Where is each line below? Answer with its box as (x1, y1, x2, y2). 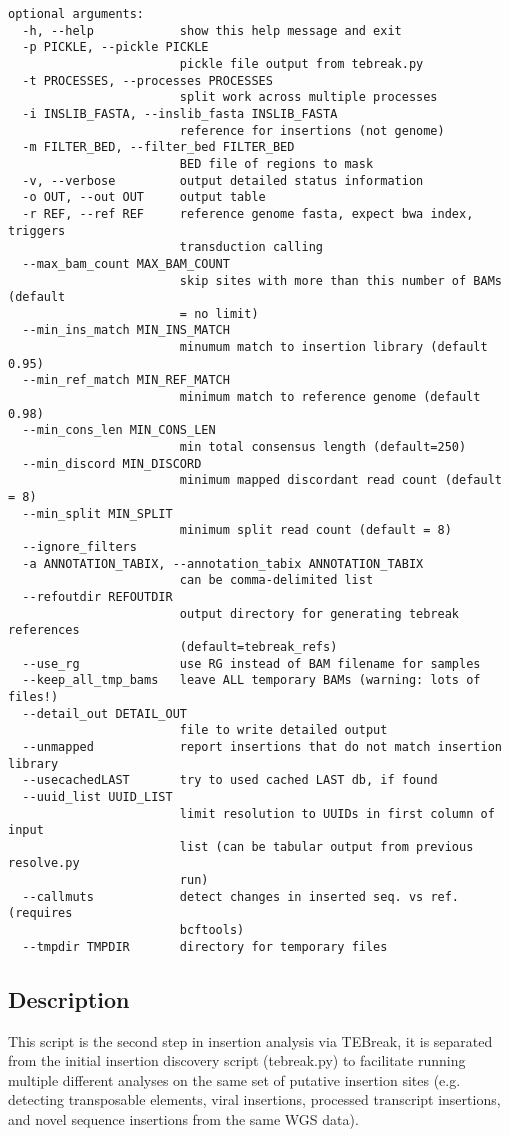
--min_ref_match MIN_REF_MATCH (22, 373, 230, 388)
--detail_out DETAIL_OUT (22, 706, 187, 721)
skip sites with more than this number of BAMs (179, 273, 502, 288)
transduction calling (179, 240, 323, 255)
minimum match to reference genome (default (179, 390, 481, 405)
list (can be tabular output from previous (179, 839, 474, 854)
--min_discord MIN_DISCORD (22, 456, 202, 471)
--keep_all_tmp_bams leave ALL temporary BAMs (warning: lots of (22, 673, 481, 688)
